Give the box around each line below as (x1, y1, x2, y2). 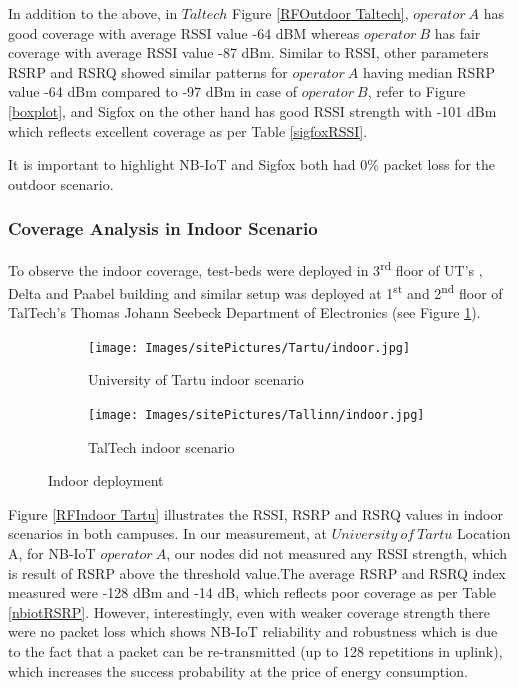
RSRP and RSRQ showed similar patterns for (8, 61, 288, 82)
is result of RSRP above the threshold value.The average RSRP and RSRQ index (8, 562, 506, 583)
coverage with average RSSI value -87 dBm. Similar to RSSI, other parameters (8, 42, 489, 63)
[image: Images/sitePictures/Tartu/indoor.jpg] (88, 340, 411, 355)
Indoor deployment (48, 470, 164, 491)
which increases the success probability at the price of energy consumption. (8, 660, 468, 681)
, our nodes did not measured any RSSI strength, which (166, 542, 508, 563)
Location (456, 523, 511, 544)
